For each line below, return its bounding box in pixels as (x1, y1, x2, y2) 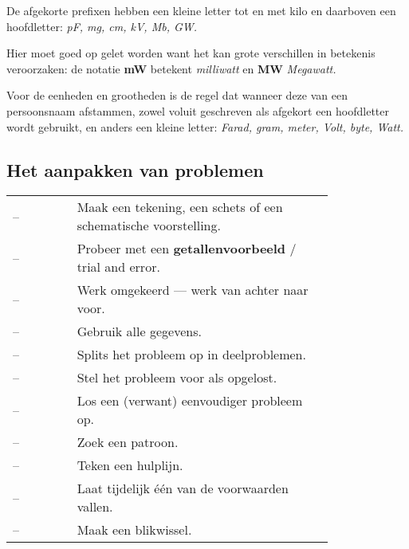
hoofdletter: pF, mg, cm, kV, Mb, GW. (6, 18, 198, 34)
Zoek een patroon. (77, 433, 179, 452)
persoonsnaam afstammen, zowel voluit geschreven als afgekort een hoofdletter (6, 102, 390, 119)
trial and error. (77, 257, 160, 276)
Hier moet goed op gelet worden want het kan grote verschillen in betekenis (6, 45, 376, 61)
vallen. (77, 497, 113, 516)
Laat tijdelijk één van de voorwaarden (77, 479, 289, 498)
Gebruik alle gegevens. (77, 322, 202, 341)
